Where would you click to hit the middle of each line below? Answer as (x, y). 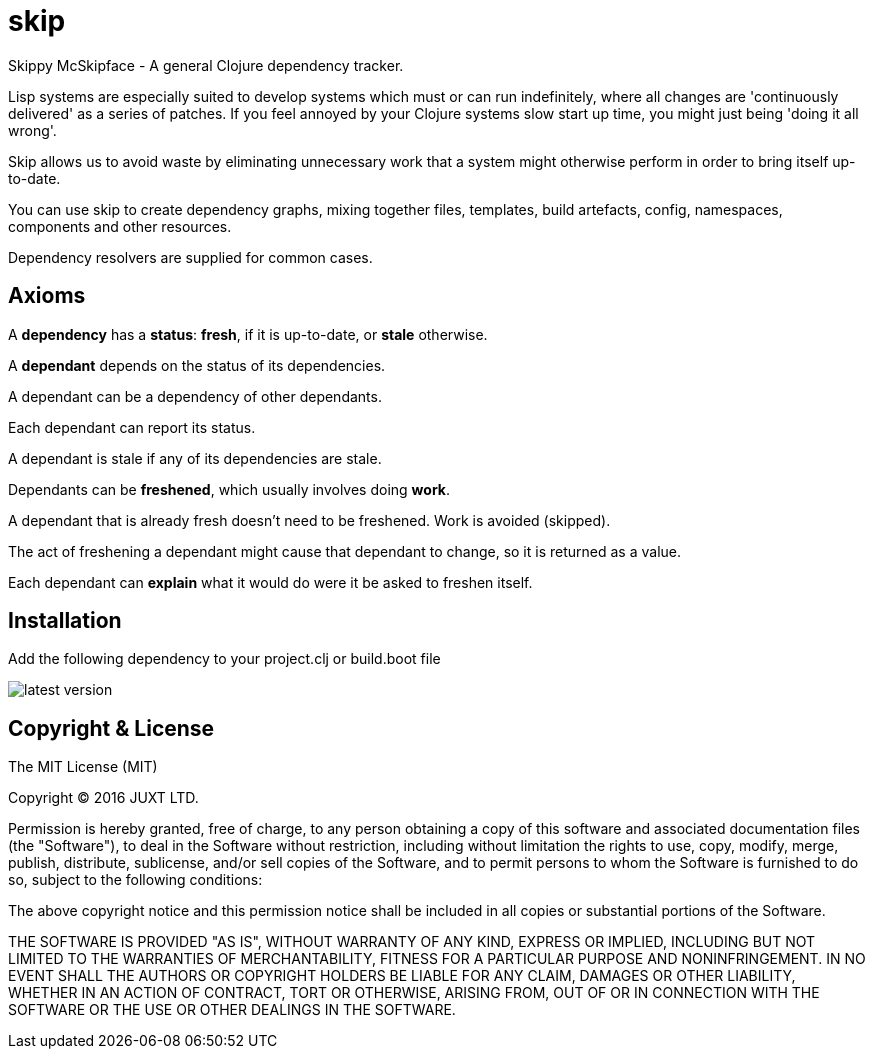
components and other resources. (120, 226)
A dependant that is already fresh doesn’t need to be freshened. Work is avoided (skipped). (309, 520)
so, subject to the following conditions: (135, 880)
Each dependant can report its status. (132, 427)
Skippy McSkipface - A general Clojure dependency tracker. (206, 65)
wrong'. (32, 130)
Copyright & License (111, 728)
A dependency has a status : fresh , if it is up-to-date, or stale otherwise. (248, 334)
